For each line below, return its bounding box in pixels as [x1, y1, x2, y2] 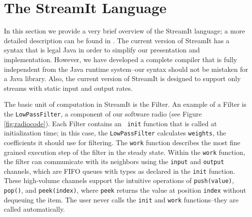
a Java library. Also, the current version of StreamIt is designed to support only [4, 73, 241, 83]
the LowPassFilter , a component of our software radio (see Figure [4, 108, 202, 118]
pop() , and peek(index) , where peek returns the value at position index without [4, 185, 246, 195]
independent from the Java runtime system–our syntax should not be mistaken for [4, 64, 248, 74]
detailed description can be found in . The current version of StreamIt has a [4, 35, 230, 45]
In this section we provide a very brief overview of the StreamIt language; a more [4, 26, 245, 36]
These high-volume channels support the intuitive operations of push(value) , [4, 175, 234, 185]
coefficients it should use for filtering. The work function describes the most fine [4, 137, 240, 147]
